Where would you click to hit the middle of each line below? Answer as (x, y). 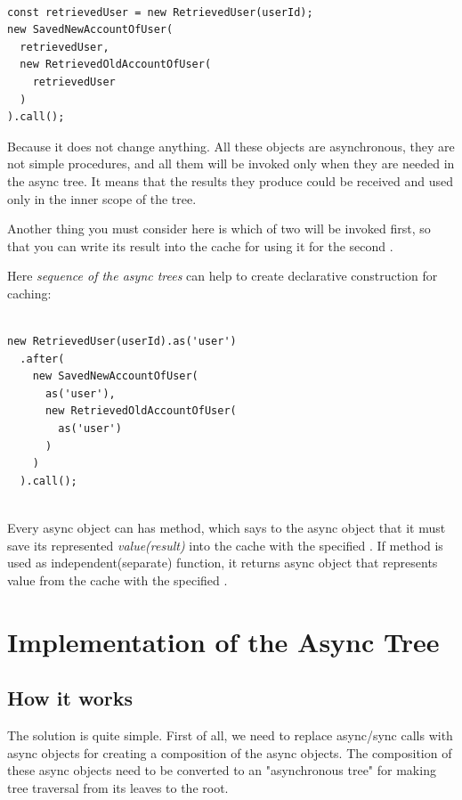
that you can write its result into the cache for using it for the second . (200, 245)
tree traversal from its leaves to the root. (118, 787)
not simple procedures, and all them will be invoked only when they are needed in (231, 163)
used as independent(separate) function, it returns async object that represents (223, 563)
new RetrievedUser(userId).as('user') (122, 342)
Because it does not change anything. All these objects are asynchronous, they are (231, 146)
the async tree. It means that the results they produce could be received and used (231, 180)
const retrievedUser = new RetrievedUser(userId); (160, 12)
